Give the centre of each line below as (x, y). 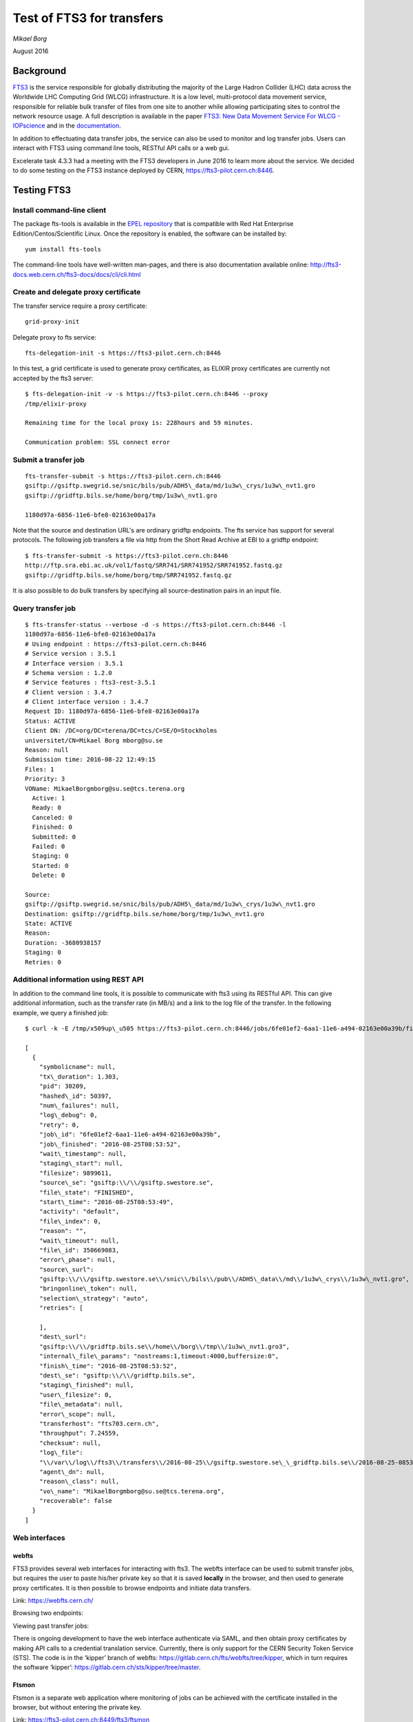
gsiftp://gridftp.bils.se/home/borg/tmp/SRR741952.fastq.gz (128, 575)
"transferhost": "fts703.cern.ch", (99, 1423)
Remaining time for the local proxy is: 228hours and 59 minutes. (139, 423)
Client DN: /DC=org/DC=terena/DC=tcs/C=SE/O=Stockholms (121, 731)
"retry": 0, (59, 1125)
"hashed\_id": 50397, (76, 1096)
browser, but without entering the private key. (77, 1708)
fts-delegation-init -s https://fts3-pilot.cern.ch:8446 (123, 353)
